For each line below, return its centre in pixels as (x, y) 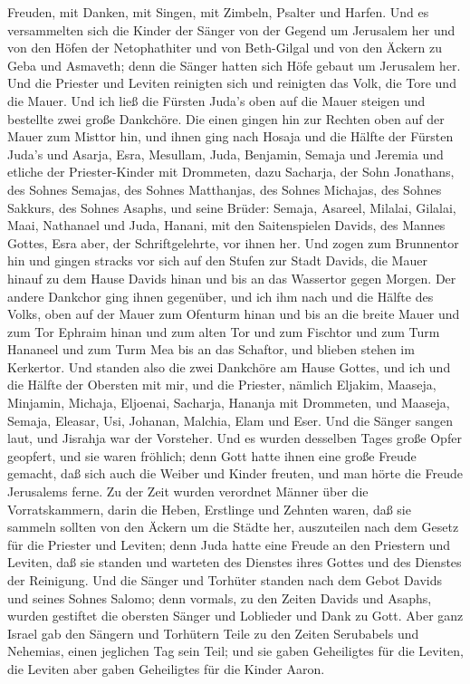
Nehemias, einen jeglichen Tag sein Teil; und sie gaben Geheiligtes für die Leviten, (235, 651)
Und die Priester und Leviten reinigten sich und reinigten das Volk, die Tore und (232, 83)
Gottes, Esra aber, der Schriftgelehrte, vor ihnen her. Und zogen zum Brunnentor (233, 242)
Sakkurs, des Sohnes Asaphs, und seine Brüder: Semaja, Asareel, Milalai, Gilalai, (232, 207)
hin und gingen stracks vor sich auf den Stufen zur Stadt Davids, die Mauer (217, 260)
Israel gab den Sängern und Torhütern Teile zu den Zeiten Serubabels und (213, 633)
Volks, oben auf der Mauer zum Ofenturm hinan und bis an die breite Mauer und (234, 314)
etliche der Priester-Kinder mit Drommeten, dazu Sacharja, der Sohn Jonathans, (231, 172)
